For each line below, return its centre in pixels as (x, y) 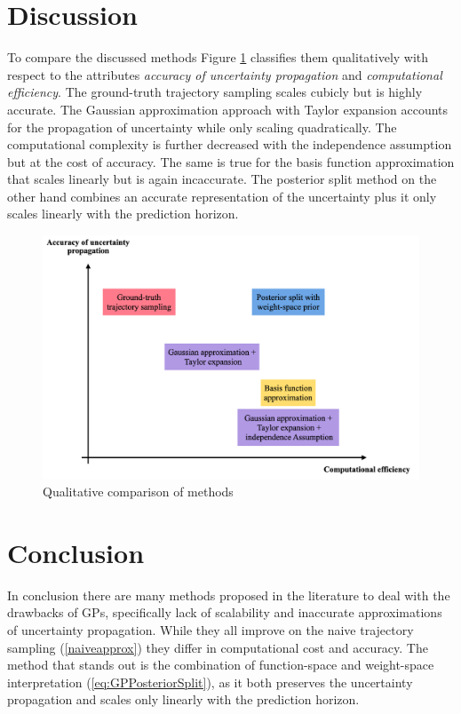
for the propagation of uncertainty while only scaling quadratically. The (202, 127)
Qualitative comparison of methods (138, 492)
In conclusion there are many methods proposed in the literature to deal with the (229, 595)
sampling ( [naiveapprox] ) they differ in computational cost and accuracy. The (218, 647)
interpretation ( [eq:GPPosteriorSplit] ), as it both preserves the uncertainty (210, 682)
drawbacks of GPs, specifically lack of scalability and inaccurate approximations (225, 612)
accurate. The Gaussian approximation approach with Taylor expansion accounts (228, 109)
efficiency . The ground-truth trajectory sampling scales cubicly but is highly (215, 92)
